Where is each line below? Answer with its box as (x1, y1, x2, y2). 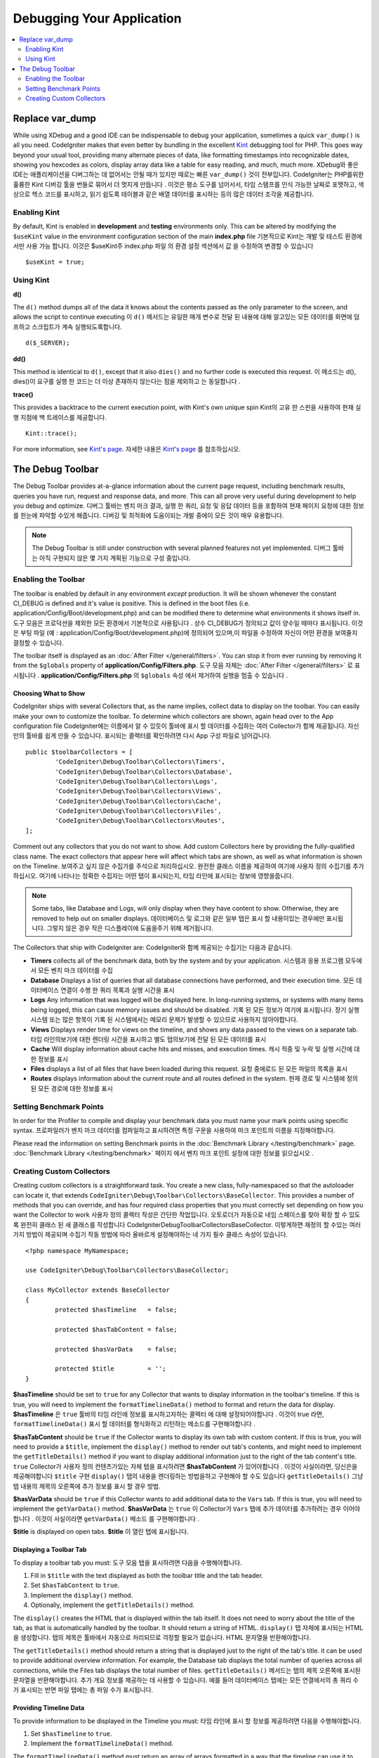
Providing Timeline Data (13, 1704, 85, 1712)
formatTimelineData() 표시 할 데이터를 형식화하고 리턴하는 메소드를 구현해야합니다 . (13, 1420, 255, 1428)
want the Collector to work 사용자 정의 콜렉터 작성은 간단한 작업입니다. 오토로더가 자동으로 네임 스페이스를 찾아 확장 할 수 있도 (13, 1210, 361, 1219)
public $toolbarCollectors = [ (25, 748, 133, 756)
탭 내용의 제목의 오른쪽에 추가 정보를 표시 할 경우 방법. (13, 1482, 161, 1490)
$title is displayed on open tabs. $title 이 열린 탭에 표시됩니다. (13, 1527, 189, 1536)
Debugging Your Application (13, 11, 182, 26)
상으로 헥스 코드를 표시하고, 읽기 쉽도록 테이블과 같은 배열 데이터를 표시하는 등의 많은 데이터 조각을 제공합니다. (13, 190, 314, 198)
